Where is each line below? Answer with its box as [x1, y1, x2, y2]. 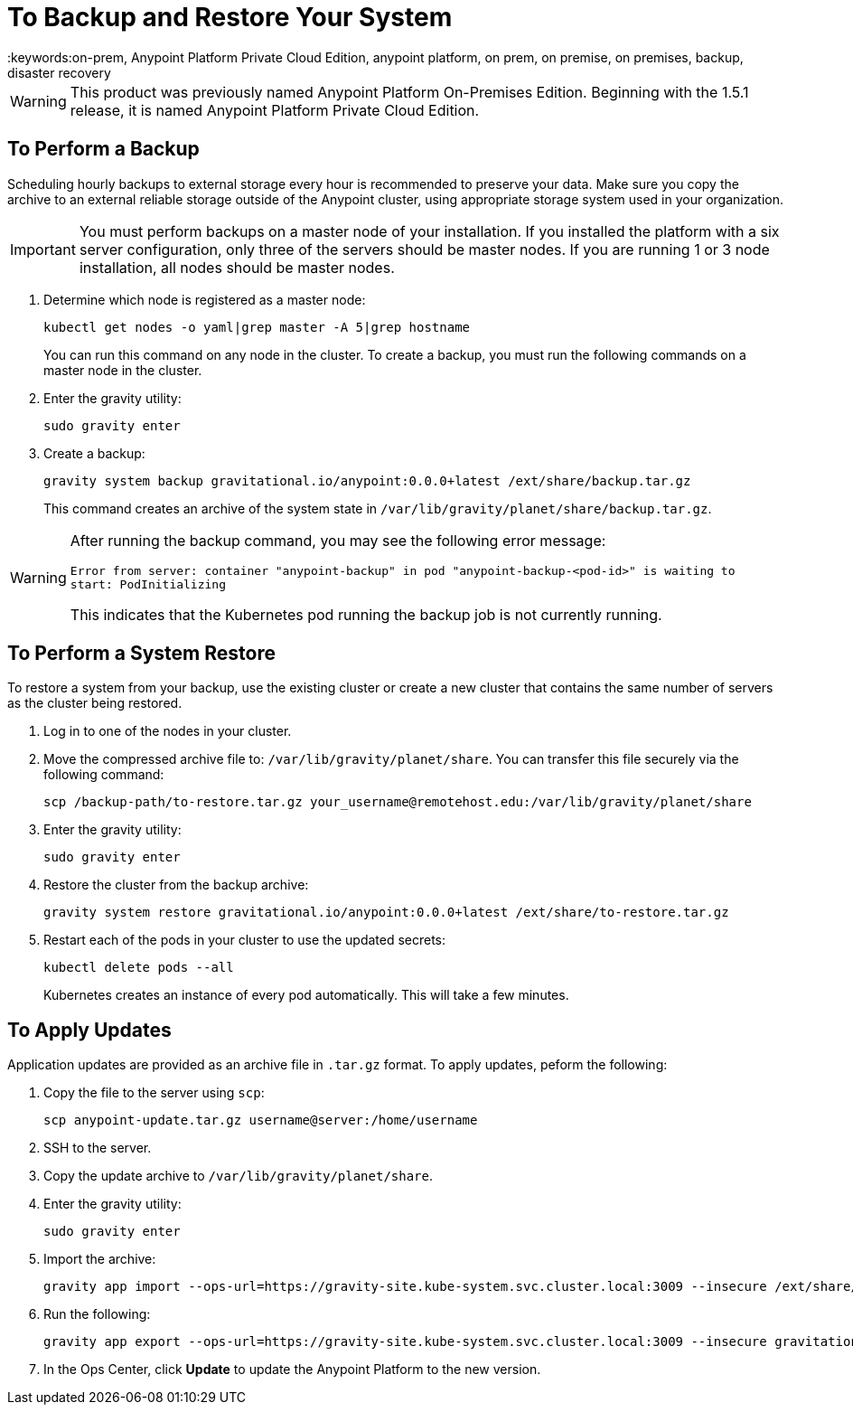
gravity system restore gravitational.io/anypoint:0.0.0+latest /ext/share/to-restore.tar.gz [43, 905, 729, 920]
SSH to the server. [43, 1140, 152, 1156]
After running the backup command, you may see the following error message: [70, 531, 606, 550]
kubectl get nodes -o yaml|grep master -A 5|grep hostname [43, 319, 471, 334]
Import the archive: [43, 1251, 156, 1267]
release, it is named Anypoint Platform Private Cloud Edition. [70, 100, 480, 119]
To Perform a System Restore [7, 642, 276, 665]
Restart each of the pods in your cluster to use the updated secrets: [43, 932, 446, 948]
